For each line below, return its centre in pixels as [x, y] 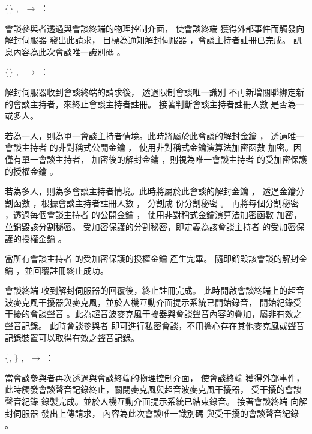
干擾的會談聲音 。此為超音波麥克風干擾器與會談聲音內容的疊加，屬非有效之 [153, 314]
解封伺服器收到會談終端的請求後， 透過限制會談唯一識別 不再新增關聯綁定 [151, 92]
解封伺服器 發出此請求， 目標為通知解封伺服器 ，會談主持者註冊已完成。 [148, 40]
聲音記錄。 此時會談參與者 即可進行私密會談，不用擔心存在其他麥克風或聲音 [155, 326]
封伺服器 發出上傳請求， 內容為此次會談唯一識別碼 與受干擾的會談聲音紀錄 [152, 413]
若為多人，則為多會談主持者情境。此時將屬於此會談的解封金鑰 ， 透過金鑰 [151, 191]
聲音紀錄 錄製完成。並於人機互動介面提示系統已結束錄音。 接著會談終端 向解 [156, 401]
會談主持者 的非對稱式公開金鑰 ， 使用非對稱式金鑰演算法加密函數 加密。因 [153, 147]
